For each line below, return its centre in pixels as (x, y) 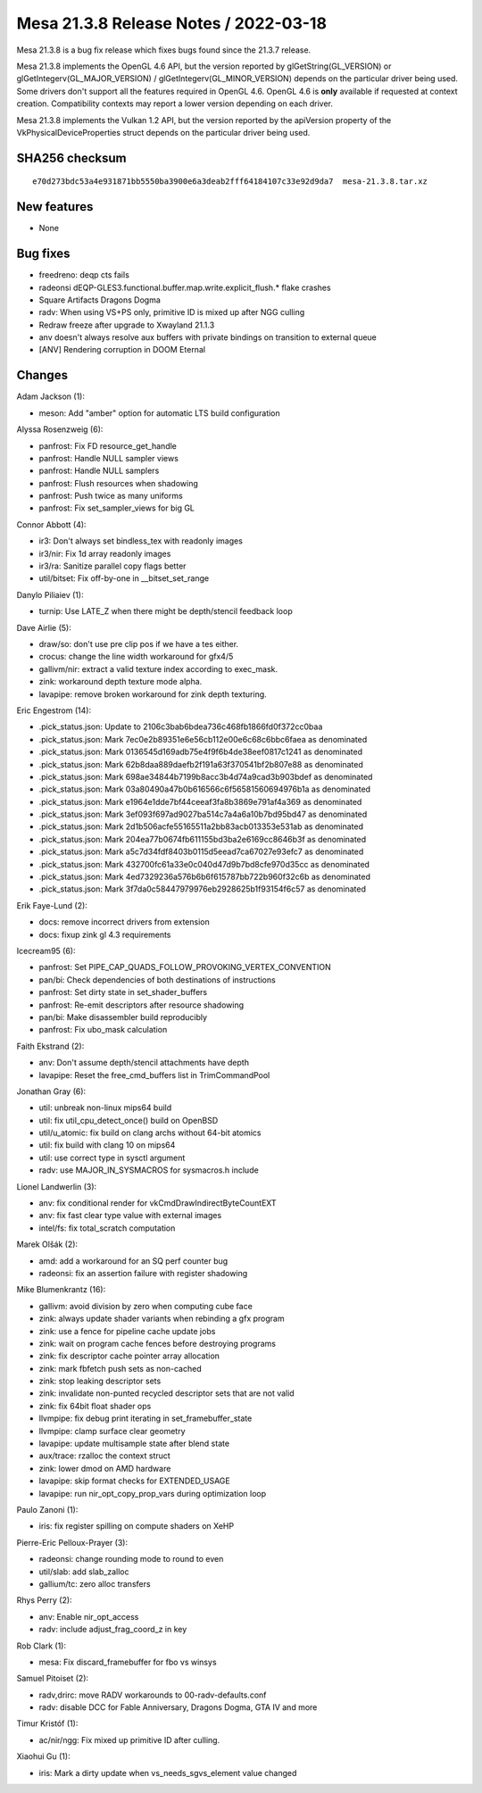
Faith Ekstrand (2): (50, 1046)
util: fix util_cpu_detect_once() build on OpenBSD (129, 1120)
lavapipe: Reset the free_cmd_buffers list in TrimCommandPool (154, 1075)
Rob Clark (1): (42, 1646)
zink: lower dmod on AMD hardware (105, 1468)
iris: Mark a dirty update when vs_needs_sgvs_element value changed (168, 1772)
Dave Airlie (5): (44, 627)
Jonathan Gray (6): (51, 1091)
